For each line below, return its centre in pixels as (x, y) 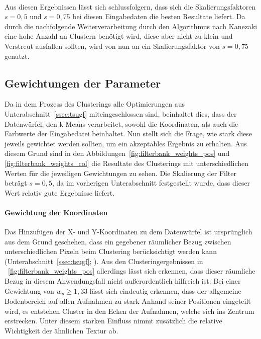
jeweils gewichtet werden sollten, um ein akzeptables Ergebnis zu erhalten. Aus (126, 143)
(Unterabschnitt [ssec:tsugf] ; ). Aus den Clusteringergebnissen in (104, 261)
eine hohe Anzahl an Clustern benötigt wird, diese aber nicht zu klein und (119, 36)
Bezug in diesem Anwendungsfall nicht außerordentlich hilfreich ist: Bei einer (123, 281)
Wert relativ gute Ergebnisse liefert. (60, 192)
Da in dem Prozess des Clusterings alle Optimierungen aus (95, 104)
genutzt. (17, 56)
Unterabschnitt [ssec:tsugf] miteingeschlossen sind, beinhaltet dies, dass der (121, 113)
